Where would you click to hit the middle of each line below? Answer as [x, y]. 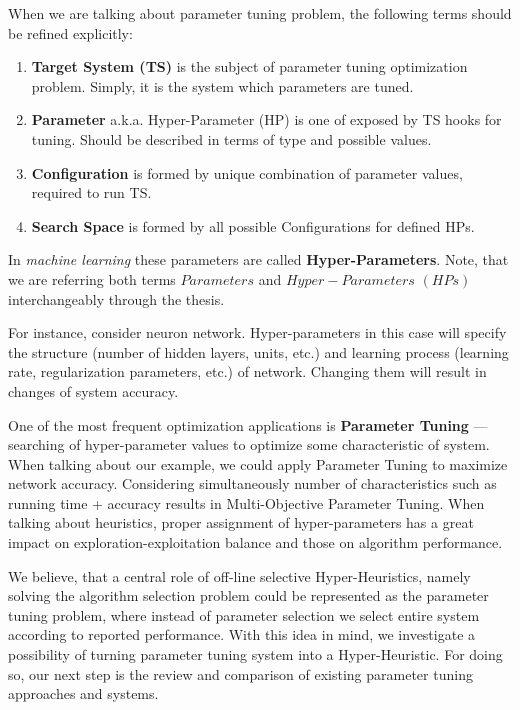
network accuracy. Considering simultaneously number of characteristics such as [252, 483]
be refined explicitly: [70, 32]
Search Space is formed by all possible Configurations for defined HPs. [253, 225]
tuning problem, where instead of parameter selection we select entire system [244, 614]
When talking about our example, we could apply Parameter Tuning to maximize [258, 463]
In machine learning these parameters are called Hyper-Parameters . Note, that [258, 259]
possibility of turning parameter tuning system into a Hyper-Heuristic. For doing [255, 654]
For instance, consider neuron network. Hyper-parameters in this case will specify [257, 332]
